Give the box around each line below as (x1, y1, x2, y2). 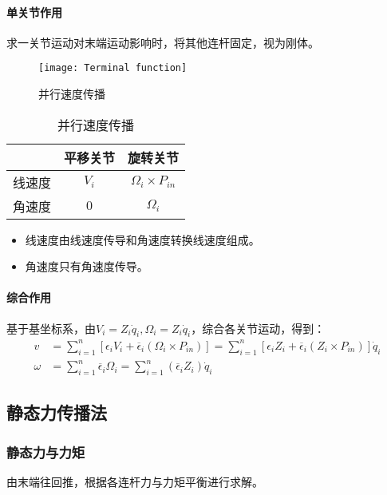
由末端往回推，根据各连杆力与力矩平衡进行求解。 (6, 473, 263, 490)
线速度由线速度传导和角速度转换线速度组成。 (25, 231, 260, 247)
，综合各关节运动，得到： (191, 319, 326, 336)
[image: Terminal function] (38, 62, 188, 74)
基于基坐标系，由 (6, 319, 96, 336)
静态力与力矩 (6, 442, 85, 461)
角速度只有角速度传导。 (25, 258, 148, 275)
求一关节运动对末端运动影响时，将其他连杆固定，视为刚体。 (6, 34, 319, 50)
